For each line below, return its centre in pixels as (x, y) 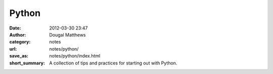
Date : (15, 28)
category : (20, 42)
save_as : (19, 56)
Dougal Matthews (67, 34)
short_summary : (27, 63)
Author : (18, 34)
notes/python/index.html (75, 56)
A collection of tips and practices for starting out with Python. (113, 63)
